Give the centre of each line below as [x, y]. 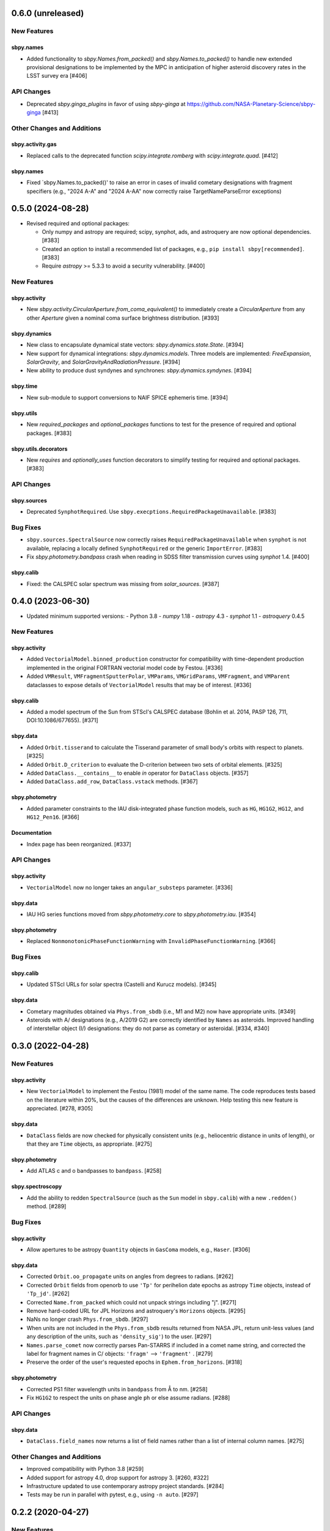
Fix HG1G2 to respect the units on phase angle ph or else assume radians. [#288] [128, 1398]
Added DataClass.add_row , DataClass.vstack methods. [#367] [112, 781]
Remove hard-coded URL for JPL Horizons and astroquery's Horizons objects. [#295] [136, 1311]
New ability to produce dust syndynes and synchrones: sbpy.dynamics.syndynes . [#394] [139, 371]
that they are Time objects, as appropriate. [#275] [89, 1144]
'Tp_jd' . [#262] [48, 1294]
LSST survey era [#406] [57, 76]
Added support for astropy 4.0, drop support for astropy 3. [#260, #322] [118, 1477]
